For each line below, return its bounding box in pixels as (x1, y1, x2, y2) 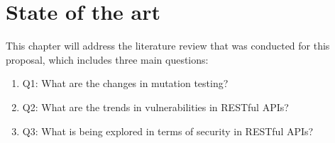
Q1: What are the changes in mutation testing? (22, 76, 229, 91)
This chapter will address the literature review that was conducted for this (6, 38, 330, 53)
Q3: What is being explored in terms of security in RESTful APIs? (22, 123, 314, 138)
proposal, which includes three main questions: (6, 52, 209, 67)
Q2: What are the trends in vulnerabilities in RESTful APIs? (22, 99, 289, 114)
